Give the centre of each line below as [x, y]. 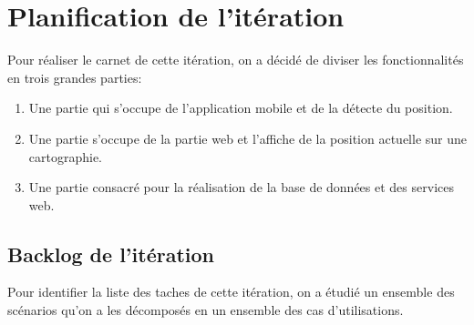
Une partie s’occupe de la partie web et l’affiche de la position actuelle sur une [247, 138]
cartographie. [66, 156]
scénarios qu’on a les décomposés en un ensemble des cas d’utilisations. [206, 310]
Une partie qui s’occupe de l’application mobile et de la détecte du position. [241, 108]
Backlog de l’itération [111, 254]
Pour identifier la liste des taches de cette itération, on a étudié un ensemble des [231, 292]
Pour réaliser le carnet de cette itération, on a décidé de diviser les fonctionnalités [236, 60]
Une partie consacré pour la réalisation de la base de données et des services [241, 187]
